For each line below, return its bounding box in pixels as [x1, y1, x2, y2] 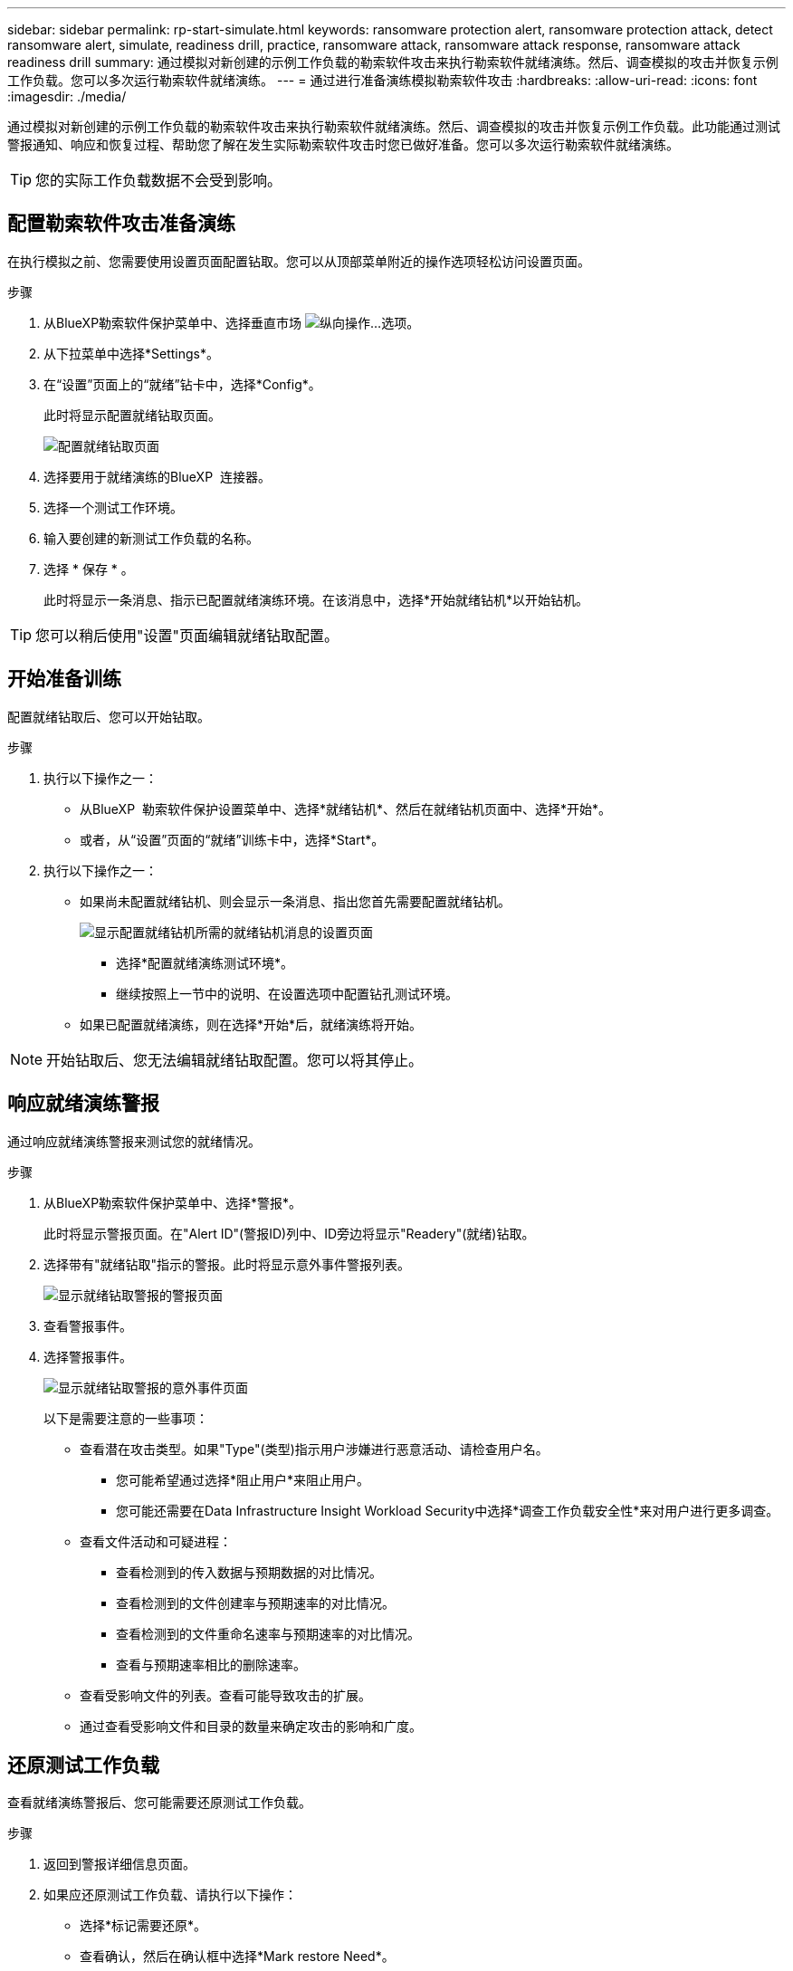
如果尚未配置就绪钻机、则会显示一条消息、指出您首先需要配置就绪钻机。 [80, 893, 511, 909]
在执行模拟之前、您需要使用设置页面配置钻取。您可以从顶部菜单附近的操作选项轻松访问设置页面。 [7, 253, 590, 269]
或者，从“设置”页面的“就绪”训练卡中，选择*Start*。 [80, 831, 385, 847]
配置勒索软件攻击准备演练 [7, 212, 235, 235]
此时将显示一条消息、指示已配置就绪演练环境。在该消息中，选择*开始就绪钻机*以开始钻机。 [43, 591, 589, 608]
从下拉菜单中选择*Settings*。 [43, 345, 219, 361]
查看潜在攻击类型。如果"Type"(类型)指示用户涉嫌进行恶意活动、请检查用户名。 [80, 1440, 549, 1457]
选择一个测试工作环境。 [43, 499, 183, 515]
